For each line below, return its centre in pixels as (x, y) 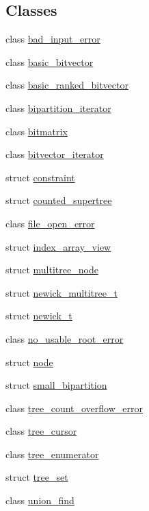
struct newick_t (39, 316)
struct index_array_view (58, 246)
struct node (29, 362)
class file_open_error (50, 223)
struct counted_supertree (59, 200)
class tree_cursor (41, 431)
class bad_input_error (53, 39)
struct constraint (40, 177)
